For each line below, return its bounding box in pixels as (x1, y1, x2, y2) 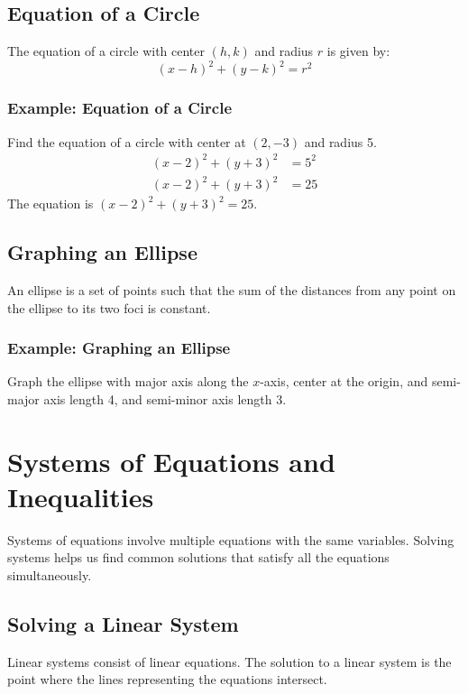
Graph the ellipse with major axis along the (7, 372, 249, 391)
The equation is (7, 194, 94, 213)
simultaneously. (7, 566, 92, 585)
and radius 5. (304, 132, 377, 151)
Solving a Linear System (7, 610, 239, 638)
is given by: (326, 42, 390, 60)
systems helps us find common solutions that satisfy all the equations (7, 548, 390, 567)
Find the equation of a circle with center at (7, 132, 246, 151)
